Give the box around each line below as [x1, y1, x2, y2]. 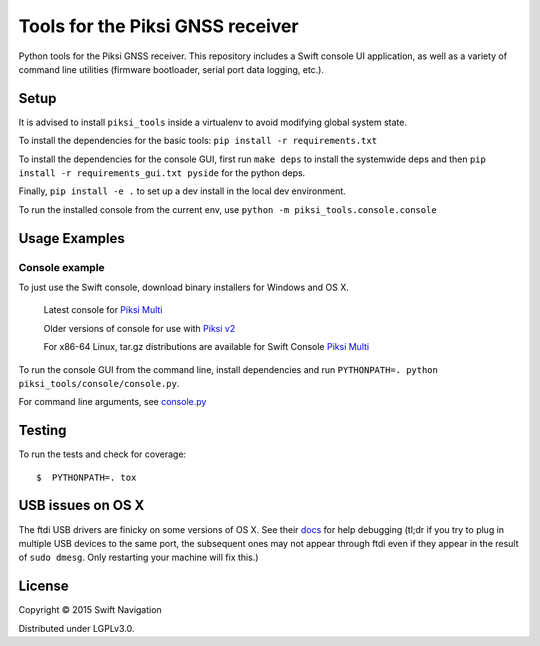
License [18, 578, 69, 595]
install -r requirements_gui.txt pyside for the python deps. [18, 167, 306, 179]
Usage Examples [18, 230, 125, 247]
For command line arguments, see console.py [18, 396, 207, 408]
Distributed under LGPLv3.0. [18, 622, 135, 634]
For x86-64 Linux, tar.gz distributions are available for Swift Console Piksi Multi [43, 341, 370, 353]
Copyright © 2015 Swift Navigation [18, 604, 162, 616]
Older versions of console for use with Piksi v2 [43, 322, 236, 334]
